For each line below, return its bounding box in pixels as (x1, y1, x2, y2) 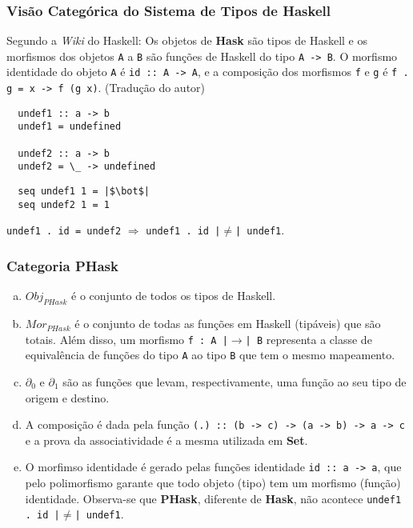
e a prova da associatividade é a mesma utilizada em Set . (25, 431, 308, 448)
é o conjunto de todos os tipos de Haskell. (71, 287, 276, 304)
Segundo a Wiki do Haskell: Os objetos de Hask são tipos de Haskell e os (6, 32, 367, 49)
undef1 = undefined (18, 121, 122, 133)
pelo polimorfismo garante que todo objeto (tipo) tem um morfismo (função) (25, 474, 401, 491)
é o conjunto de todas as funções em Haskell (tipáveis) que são (74, 315, 381, 332)
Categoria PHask (6, 255, 118, 275)
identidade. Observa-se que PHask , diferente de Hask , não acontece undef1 (25, 490, 402, 506)
